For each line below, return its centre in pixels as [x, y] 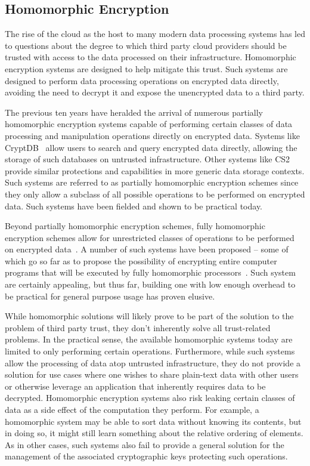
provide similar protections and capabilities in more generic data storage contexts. [155, 170]
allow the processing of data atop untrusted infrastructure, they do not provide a [153, 362]
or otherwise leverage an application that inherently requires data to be [135, 386]
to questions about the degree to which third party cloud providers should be [146, 45]
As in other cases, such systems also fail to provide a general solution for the [145, 444]
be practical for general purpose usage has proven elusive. [110, 296]
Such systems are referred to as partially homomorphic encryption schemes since [152, 182]
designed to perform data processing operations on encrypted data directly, [142, 80]
